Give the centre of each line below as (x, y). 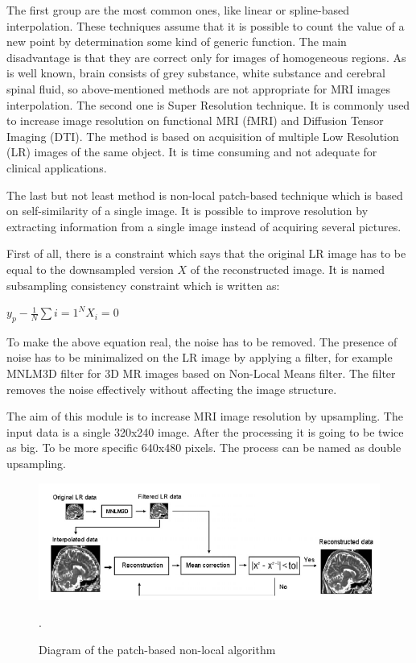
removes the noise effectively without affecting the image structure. (172, 389)
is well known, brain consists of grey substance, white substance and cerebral (196, 73)
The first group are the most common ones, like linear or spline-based (178, 10)
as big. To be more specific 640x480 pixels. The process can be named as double (204, 448)
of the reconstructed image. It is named (288, 269)
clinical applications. (57, 167)
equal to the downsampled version (90, 269)
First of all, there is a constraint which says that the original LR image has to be (206, 253)
